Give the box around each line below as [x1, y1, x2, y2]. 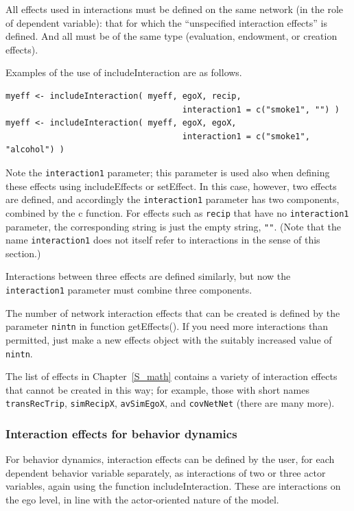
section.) [5, 246, 41, 260]
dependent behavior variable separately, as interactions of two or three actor [5, 465, 326, 479]
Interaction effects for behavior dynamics [5, 425, 237, 442]
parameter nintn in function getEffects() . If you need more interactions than [5, 319, 328, 333]
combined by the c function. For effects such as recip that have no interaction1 [5, 205, 349, 219]
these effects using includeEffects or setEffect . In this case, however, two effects [5, 178, 337, 193]
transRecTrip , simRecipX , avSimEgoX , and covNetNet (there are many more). [5, 396, 335, 410]
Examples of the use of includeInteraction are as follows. [5, 65, 242, 80]
